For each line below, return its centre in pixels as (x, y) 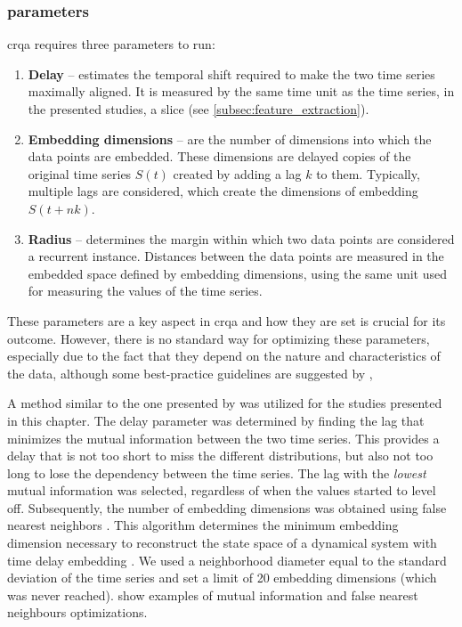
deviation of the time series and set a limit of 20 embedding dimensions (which (222, 578)
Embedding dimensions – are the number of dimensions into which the (230, 138)
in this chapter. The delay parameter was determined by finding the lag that (216, 420)
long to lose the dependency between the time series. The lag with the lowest (217, 472)
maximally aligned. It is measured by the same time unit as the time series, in (241, 91)
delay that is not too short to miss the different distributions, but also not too (220, 456)
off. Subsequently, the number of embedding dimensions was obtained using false (227, 507)
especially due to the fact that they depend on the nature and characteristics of (224, 356)
